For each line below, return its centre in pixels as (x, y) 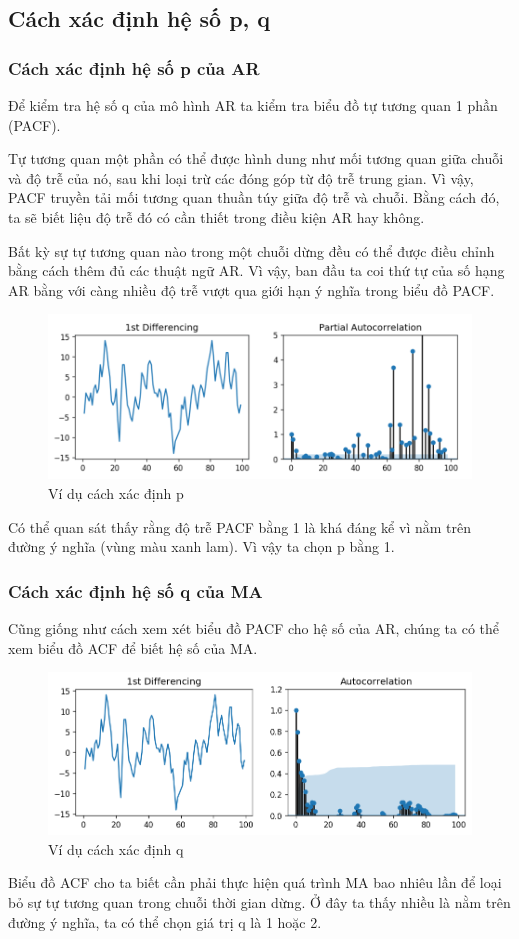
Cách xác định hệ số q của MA (135, 590)
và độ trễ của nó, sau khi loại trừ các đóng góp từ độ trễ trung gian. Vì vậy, (241, 177)
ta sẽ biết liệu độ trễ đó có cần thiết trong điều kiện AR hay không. (216, 216)
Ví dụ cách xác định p (116, 493)
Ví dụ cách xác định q (116, 848)
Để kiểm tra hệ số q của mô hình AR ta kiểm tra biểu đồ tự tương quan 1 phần (253, 105)
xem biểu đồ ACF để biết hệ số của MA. (133, 647)
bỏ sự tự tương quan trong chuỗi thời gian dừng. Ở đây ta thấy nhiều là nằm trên (259, 901)
